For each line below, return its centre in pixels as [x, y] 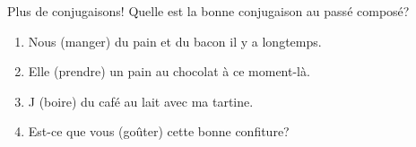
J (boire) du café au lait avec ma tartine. [141, 101]
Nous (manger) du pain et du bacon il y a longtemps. [175, 41]
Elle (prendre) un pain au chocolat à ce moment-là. [169, 71]
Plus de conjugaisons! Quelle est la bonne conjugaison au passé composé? [208, 11]
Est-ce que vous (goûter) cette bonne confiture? [159, 131]
